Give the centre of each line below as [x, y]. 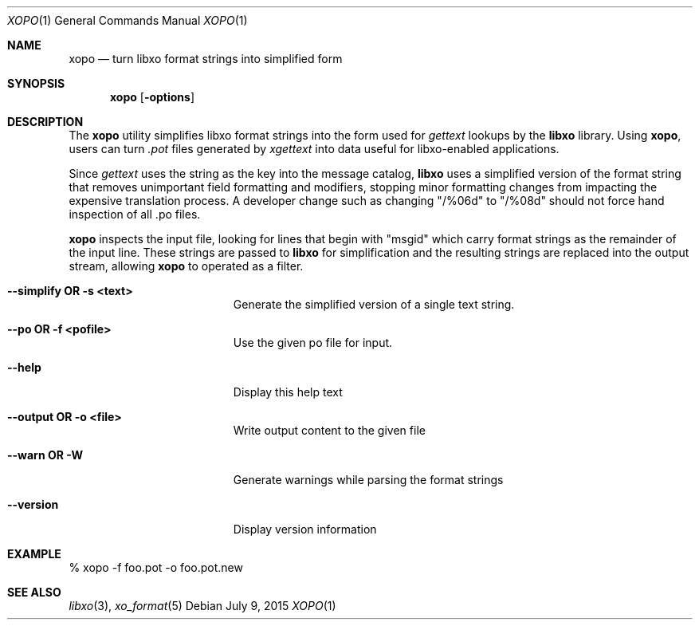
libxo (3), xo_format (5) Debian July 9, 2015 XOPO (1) [202, 606]
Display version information [305, 529]
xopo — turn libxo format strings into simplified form [206, 59]
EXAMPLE [34, 554]
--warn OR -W [45, 455]
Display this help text [288, 392]
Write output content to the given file [329, 430]
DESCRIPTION [45, 122]
